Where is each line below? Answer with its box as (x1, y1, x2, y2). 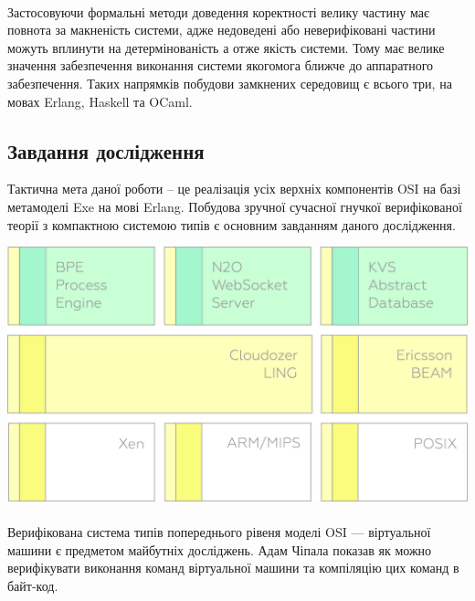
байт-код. (7, 575, 58, 595)
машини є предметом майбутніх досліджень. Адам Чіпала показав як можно (7, 540, 432, 559)
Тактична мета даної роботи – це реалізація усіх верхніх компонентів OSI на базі (7, 179, 461, 198)
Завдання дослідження (7, 136, 205, 164)
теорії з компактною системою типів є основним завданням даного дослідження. (7, 215, 456, 234)
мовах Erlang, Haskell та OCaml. (7, 91, 193, 111)
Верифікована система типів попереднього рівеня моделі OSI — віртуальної (7, 522, 431, 541)
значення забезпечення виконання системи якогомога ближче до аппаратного (7, 56, 434, 75)
